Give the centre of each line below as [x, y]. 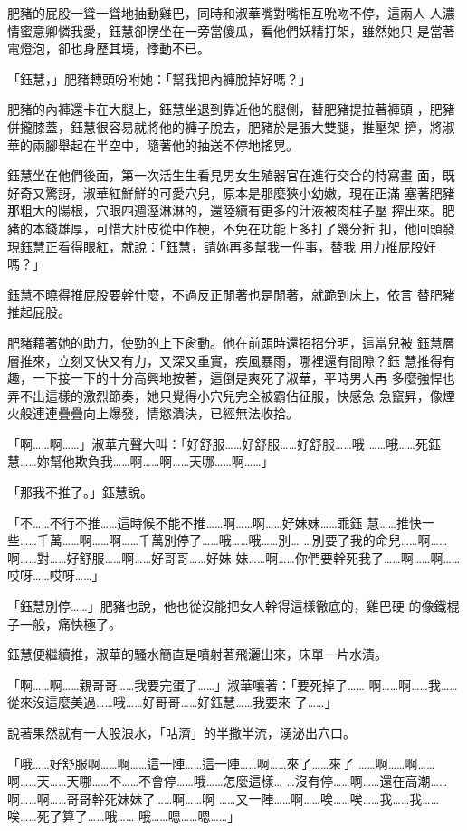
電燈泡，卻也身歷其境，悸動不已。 [109, 48]
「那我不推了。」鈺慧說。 [80, 492]
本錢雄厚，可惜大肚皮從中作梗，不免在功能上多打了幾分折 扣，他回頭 [237, 228]
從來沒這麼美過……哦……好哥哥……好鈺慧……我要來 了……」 [172, 702]
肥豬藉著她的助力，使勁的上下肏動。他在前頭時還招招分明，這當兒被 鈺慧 [225, 342]
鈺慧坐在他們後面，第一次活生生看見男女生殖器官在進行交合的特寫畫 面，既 [231, 175]
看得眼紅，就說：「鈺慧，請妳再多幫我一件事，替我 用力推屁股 [240, 246]
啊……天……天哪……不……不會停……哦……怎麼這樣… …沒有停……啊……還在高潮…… [228, 781]
